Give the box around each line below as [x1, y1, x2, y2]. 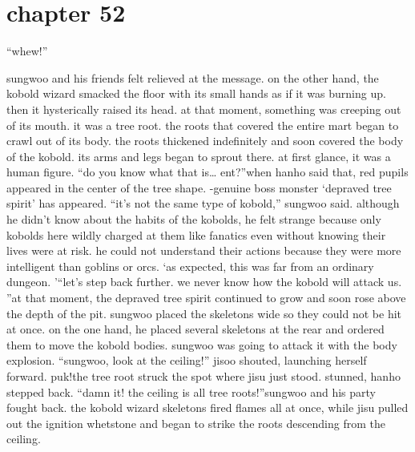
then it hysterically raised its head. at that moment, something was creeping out [6, 100, 401, 117]
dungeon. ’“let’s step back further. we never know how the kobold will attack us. [6, 273, 402, 290]
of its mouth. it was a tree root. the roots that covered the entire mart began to [6, 116, 399, 133]
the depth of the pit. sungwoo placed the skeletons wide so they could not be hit [6, 305, 402, 321]
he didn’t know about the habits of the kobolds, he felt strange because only [6, 211, 381, 228]
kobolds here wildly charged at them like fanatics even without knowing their [6, 226, 386, 243]
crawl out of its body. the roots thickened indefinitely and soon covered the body [6, 132, 404, 149]
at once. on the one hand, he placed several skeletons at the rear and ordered [6, 321, 385, 337]
